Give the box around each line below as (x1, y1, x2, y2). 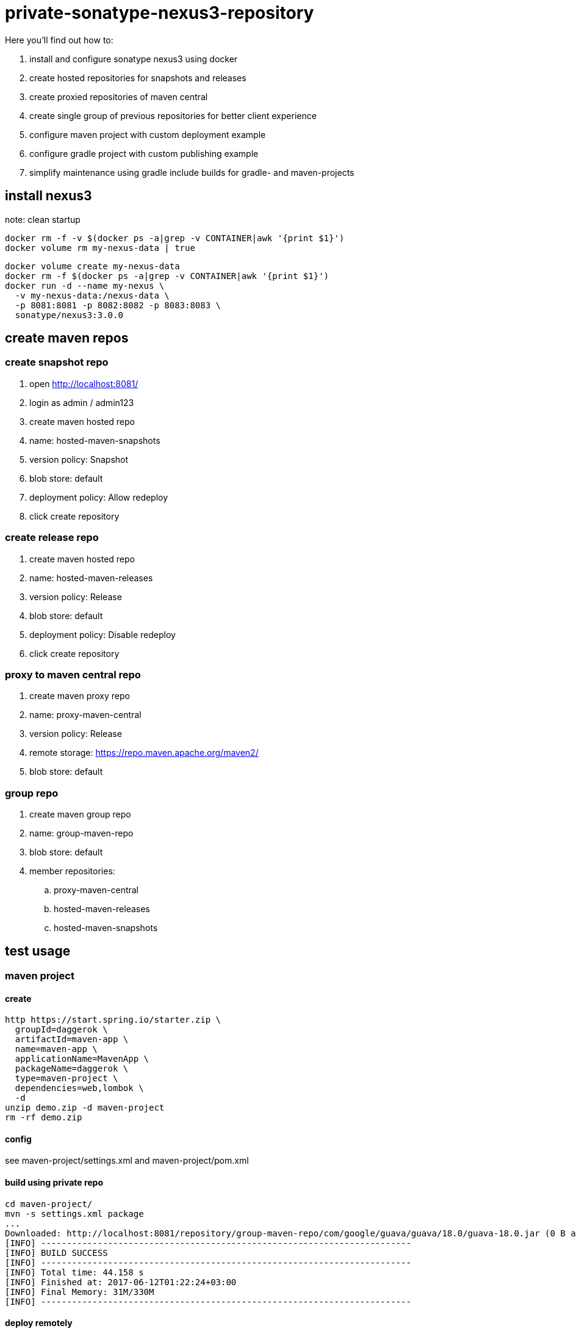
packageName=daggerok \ (15, 1064, 129, 1074)
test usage (5, 943, 71, 959)
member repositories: (29, 866, 115, 877)
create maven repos (5, 330, 129, 346)
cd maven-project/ (5, 1199, 93, 1209)
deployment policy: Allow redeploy (29, 491, 168, 502)
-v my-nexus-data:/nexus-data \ (15, 290, 170, 300)
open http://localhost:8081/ (29, 378, 139, 389)
